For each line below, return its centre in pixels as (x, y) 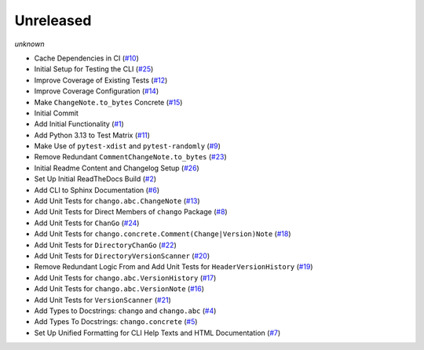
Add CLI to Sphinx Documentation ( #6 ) (97, 190)
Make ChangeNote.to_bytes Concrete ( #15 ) (108, 102)
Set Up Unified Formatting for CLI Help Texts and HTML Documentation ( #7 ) (157, 333)
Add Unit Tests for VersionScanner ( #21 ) (103, 300)
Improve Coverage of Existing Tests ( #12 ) (101, 80)
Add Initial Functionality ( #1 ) (79, 124)
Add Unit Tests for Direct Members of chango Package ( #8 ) (131, 212)
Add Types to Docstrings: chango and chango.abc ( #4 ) (125, 311)
